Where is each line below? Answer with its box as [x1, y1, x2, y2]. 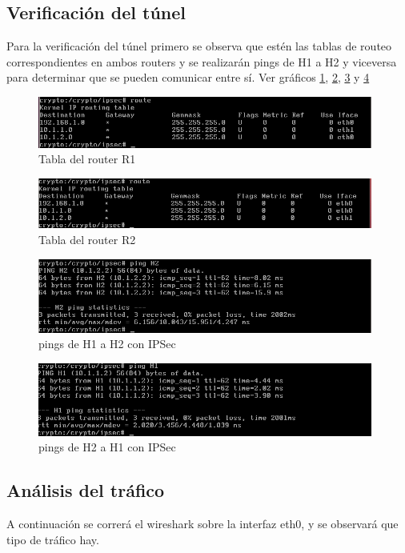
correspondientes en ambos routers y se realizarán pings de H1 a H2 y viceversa [6, 53, 397, 70]
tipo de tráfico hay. [6, 531, 99, 547]
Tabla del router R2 [38, 231, 136, 247]
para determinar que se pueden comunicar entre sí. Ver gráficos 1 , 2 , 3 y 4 [6, 69, 370, 86]
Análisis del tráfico [6, 478, 165, 503]
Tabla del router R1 [38, 150, 136, 167]
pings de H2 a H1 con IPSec [38, 439, 176, 455]
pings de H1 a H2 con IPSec [38, 335, 176, 352]
